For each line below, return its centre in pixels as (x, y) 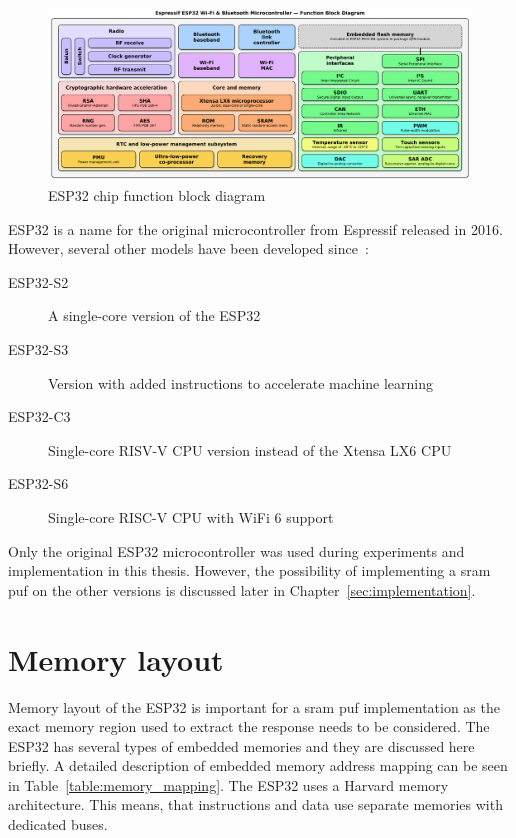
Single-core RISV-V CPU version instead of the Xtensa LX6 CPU (250, 449)
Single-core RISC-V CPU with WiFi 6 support (191, 517)
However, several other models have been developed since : (188, 248)
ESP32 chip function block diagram (157, 195)
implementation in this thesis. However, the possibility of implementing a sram (249, 570)
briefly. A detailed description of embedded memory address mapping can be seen (258, 765)
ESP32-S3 (38, 349)
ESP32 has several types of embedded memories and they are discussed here (241, 745)
